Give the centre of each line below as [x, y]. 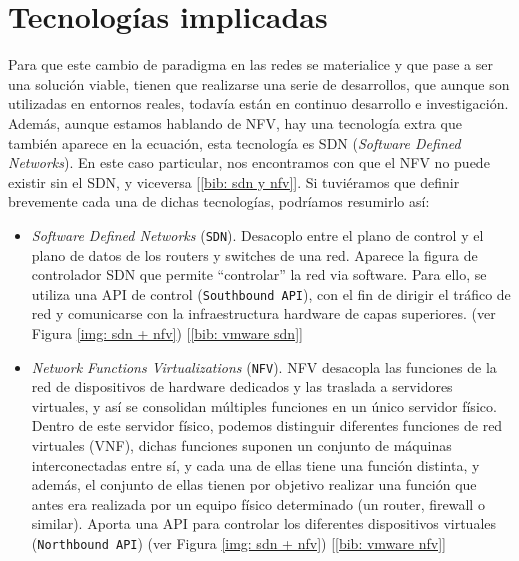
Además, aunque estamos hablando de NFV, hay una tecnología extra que [235, 122]
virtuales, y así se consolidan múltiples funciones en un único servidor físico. [264, 405]
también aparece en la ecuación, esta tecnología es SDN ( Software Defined [234, 142]
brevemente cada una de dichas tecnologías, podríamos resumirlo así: [219, 201]
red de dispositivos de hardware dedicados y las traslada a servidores [242, 386]
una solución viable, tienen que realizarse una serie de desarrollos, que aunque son [259, 83]
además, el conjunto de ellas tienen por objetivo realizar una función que [254, 484]
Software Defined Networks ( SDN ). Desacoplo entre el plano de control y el [257, 234]
